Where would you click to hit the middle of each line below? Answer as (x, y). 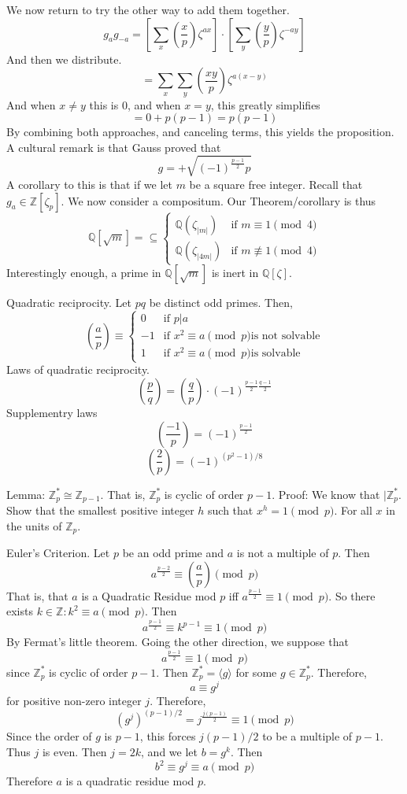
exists (20, 611)
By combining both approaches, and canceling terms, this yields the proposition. (200, 132)
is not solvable (285, 336)
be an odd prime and (173, 553)
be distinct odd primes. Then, (221, 303)
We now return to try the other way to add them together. (148, 9)
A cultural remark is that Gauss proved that (114, 147)
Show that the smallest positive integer (100, 510)
